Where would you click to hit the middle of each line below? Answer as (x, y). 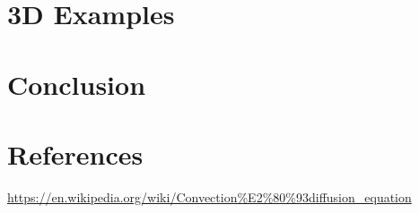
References (75, 153)
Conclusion (77, 84)
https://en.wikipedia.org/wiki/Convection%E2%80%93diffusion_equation (209, 196)
